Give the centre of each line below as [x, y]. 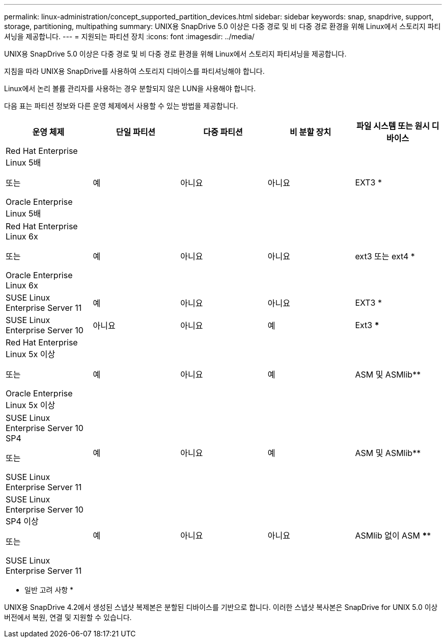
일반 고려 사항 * [49, 590]
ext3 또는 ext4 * [385, 256]
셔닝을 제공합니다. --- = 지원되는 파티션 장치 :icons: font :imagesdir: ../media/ [129, 36]
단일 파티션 [136, 132]
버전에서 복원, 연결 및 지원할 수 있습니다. [68, 617]
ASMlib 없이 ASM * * [393, 536]
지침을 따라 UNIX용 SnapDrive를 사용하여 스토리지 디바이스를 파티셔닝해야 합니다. [134, 71]
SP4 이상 [22, 521]
